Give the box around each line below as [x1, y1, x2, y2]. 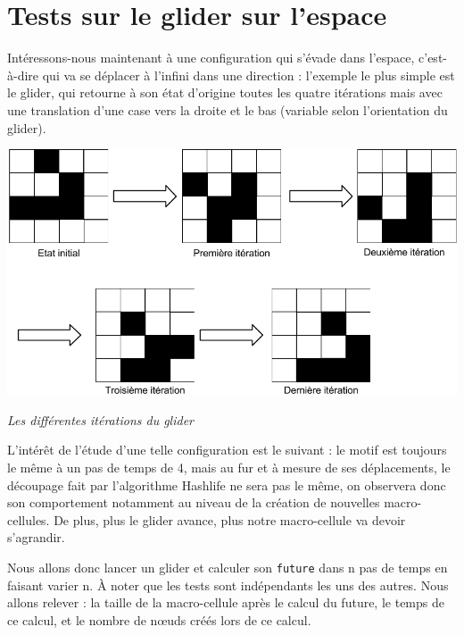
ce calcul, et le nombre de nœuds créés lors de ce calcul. [7, 610, 311, 629]
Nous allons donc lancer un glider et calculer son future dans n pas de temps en [7, 557, 448, 576]
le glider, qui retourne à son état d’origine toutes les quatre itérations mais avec [7, 83, 443, 102]
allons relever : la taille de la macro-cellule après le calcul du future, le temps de [7, 593, 444, 612]
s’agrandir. [7, 528, 65, 547]
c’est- [418, 48, 447, 67]
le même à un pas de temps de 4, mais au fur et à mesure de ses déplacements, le [7, 457, 451, 476]
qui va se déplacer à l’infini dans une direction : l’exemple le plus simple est [42, 65, 455, 84]
